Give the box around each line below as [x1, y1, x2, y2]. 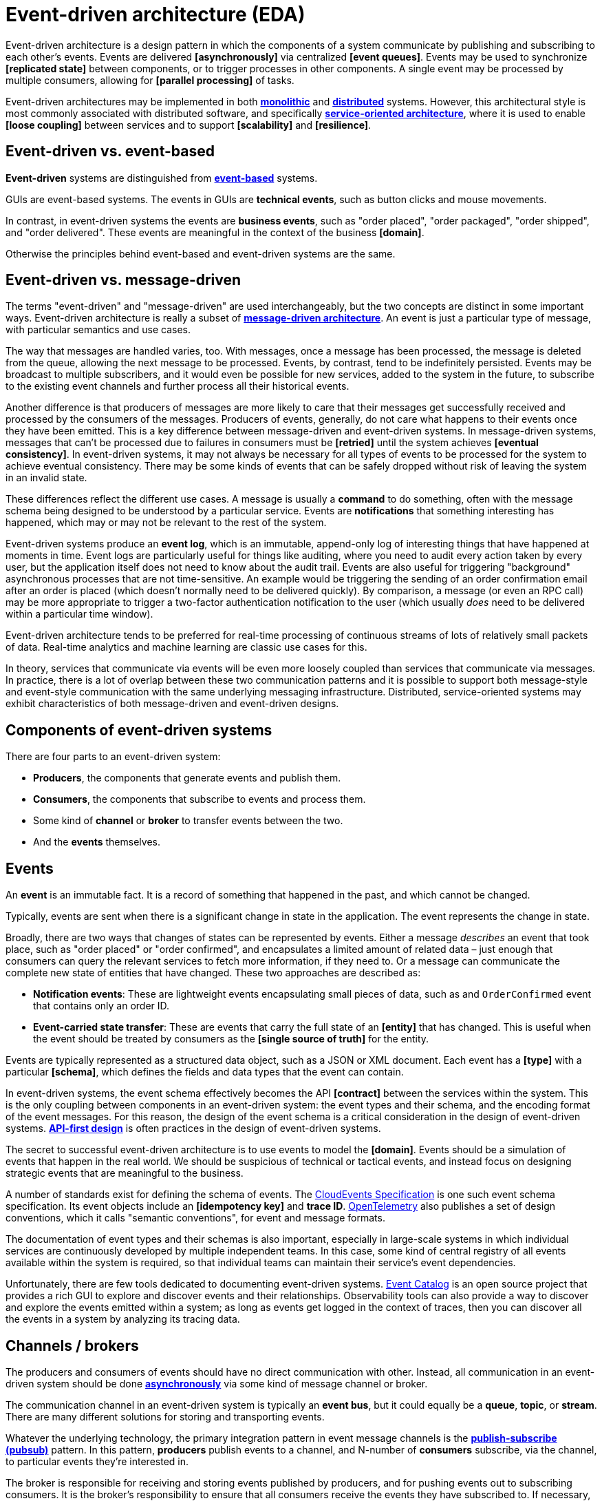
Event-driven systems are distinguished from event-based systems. [6, 171, 318, 184]
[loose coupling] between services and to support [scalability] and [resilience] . [6, 118, 372, 131]
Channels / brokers [6, 1336, 139, 1354]
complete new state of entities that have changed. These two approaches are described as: [6, 967, 421, 979]
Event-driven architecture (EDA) [6, 3, 305, 26]
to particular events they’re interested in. [6, 1455, 189, 1467]
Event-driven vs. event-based [6, 143, 215, 160]
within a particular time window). [6, 608, 153, 620]
